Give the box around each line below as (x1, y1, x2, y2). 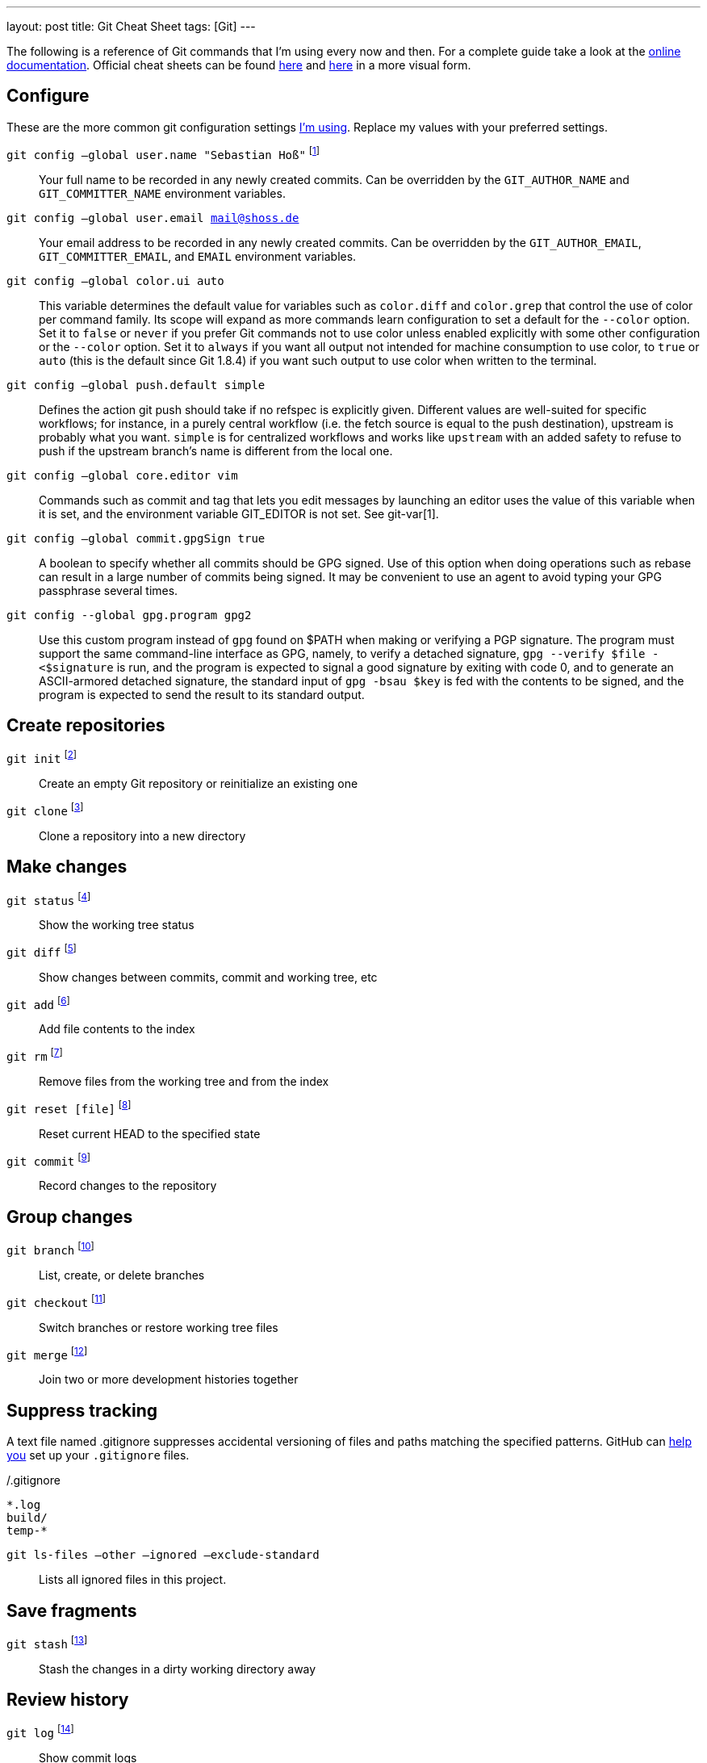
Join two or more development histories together (39, 1372, 299, 1387)
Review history (6, 1690, 129, 1711)
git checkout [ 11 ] (6, 1292, 107, 1309)
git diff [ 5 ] (6, 943, 77, 959)
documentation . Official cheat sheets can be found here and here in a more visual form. (6, 58, 471, 72)
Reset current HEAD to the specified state (39, 1126, 261, 1141)
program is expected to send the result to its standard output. (39, 687, 365, 701)
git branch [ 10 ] (6, 1241, 94, 1257)
